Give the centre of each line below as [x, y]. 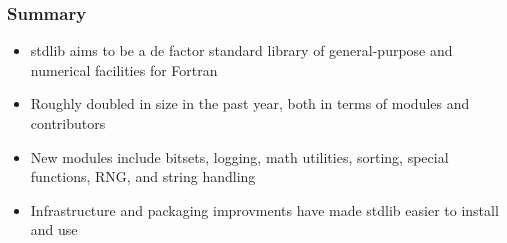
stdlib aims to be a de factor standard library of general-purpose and [241, 50]
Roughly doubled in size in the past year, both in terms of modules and [250, 103]
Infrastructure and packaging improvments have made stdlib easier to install [264, 209]
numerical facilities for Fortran [124, 69]
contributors [68, 123]
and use [54, 229]
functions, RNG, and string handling [143, 176]
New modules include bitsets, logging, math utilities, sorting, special [239, 156]
